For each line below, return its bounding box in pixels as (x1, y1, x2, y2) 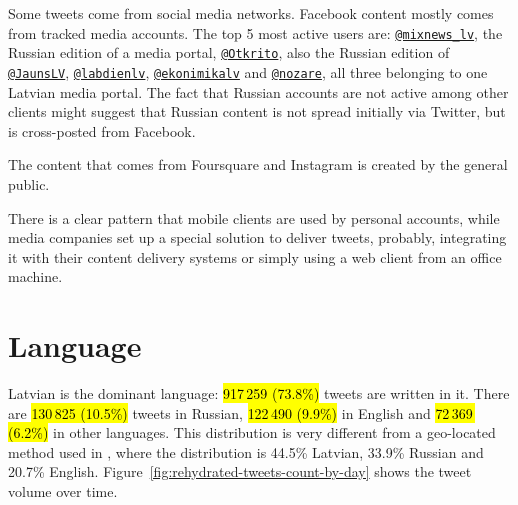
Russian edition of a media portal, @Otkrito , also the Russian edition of (8, 42, 450, 63)
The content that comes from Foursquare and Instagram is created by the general (8, 154, 508, 175)
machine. (8, 266, 63, 287)
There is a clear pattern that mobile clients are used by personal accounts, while (8, 207, 500, 228)
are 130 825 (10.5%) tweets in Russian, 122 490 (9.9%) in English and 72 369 (8, 402, 473, 423)
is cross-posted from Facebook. (8, 120, 196, 141)
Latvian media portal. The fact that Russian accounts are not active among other (8, 81, 509, 102)
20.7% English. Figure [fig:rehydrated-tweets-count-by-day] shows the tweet (8, 461, 472, 482)
